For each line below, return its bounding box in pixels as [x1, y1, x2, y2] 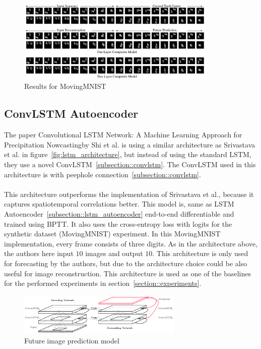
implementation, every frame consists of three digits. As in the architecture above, [4, 238, 257, 248]
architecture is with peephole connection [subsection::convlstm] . [4, 169, 201, 179]
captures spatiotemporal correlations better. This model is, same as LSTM [4, 198, 234, 209]
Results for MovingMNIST [24, 81, 106, 91]
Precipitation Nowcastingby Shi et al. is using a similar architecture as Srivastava [4, 139, 255, 149]
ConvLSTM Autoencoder [4, 106, 139, 121]
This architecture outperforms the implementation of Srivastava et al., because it [4, 188, 254, 199]
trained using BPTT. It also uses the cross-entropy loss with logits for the [4, 218, 232, 229]
